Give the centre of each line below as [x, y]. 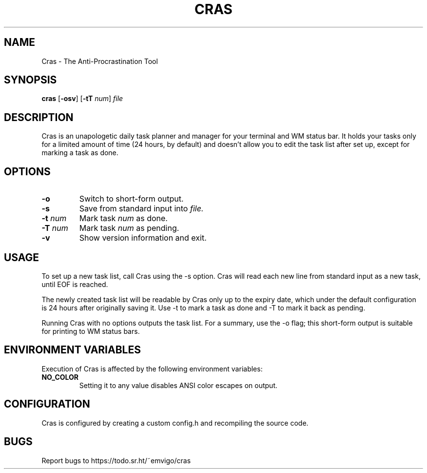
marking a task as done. [80, 153]
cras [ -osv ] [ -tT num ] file [82, 99]
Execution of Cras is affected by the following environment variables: [152, 369]
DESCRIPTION [39, 117]
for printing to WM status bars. [91, 331]
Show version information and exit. [143, 238]
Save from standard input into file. [141, 209]
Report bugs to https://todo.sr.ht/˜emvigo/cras [116, 460]
